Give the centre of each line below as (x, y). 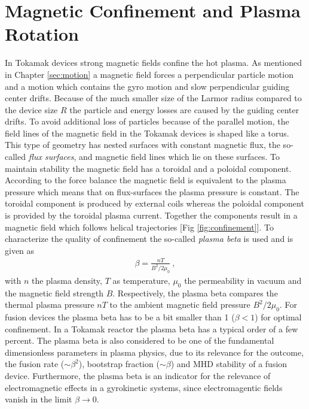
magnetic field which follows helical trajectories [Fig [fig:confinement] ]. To (140, 227)
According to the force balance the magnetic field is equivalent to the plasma (146, 180)
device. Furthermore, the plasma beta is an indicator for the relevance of (138, 375)
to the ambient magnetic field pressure (180, 305)
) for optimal (278, 316)
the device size (31, 109)
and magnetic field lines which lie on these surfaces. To (179, 157)
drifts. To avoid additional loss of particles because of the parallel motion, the (147, 121)
